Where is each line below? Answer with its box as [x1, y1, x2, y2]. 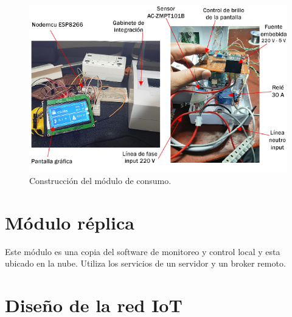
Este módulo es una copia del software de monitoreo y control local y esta [5, 245, 280, 257]
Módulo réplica [5, 210, 134, 234]
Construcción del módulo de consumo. [29, 174, 172, 186]
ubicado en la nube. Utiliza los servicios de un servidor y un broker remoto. [5, 257, 286, 270]
